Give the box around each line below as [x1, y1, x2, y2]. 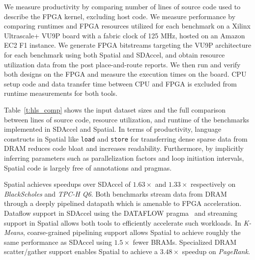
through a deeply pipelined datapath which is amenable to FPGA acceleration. [4, 198, 242, 208]
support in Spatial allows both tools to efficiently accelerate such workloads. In [4, 217, 241, 228]
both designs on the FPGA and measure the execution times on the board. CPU [4, 69, 247, 79]
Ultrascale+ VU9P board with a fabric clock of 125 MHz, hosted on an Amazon [4, 30, 245, 40]
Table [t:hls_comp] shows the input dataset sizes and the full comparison [4, 104, 226, 115]
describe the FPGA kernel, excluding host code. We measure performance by [4, 11, 236, 21]
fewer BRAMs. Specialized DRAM [133, 236, 237, 247]
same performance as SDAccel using [4, 236, 112, 247]
